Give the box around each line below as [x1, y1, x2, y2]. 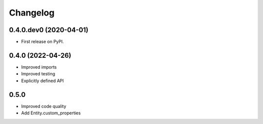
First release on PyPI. [21, 39, 64, 45]
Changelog [9, 7, 55, 18]
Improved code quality [21, 103, 67, 109]
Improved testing [21, 71, 56, 77]
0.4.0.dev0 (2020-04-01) [9, 26, 89, 34]
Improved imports [21, 64, 57, 70]
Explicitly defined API [21, 78, 64, 84]
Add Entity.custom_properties [21, 110, 81, 116]
